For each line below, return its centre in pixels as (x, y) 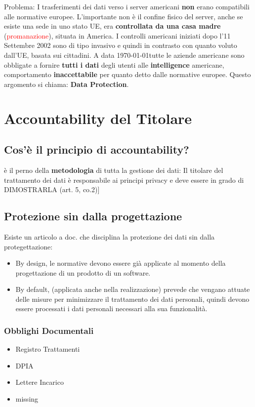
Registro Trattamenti (48, 349)
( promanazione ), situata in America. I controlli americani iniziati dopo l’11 (117, 35)
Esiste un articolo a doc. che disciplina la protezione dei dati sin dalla (109, 236)
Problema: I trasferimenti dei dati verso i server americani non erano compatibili (127, 6)
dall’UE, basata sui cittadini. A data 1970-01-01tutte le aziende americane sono (124, 55)
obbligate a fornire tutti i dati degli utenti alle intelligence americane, (114, 64)
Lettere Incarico (40, 382)
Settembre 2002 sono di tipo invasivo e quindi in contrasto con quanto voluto (121, 45)
